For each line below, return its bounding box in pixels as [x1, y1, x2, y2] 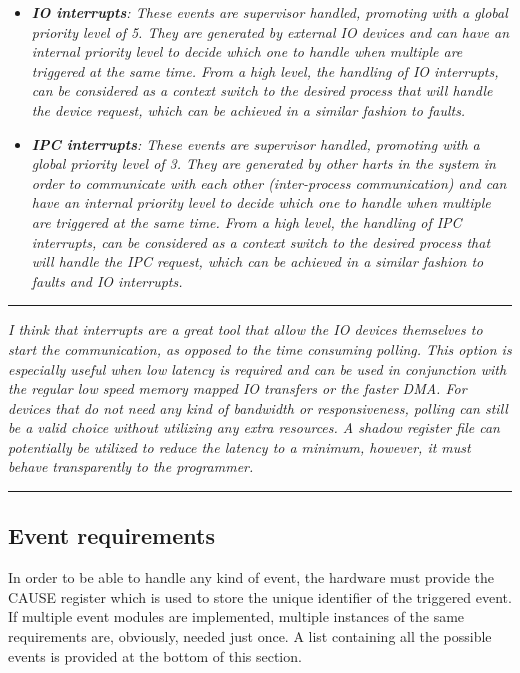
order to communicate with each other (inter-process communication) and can [31, 172, 507, 193]
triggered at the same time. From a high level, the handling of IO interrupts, [31, 60, 499, 81]
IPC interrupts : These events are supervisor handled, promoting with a [31, 133, 480, 154]
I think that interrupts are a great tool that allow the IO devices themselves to [8, 319, 483, 340]
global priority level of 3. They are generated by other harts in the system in [31, 153, 496, 174]
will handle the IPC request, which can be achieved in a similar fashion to [31, 251, 484, 272]
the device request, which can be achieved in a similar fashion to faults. [31, 99, 466, 120]
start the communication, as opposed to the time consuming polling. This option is [8, 338, 512, 359]
